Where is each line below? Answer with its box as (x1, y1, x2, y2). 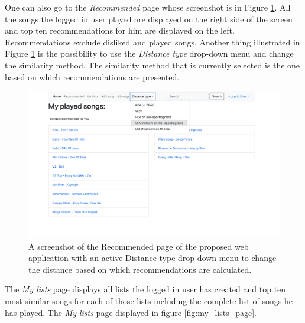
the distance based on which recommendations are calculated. (28, 263, 252, 275)
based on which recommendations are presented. (5, 70, 180, 83)
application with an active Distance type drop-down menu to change (28, 252, 277, 264)
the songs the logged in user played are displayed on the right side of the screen (5, 12, 293, 25)
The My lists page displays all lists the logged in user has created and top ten (5, 283, 286, 295)
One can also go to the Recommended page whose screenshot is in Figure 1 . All (5, 1, 291, 13)
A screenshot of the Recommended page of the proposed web (28, 240, 249, 252)
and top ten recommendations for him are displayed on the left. (5, 24, 235, 37)
